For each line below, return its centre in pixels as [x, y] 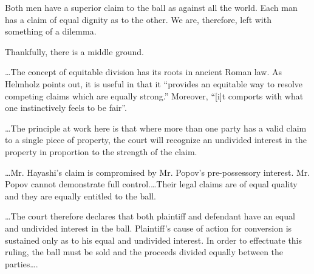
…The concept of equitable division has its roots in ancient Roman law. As [144, 72]
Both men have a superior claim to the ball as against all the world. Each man [151, 7]
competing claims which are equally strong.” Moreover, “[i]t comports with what [154, 95]
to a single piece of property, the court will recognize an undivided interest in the [156, 140]
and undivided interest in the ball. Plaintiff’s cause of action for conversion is [148, 228]
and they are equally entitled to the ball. [80, 195]
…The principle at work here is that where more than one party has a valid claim [156, 128]
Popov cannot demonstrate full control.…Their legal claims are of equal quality [151, 184]
